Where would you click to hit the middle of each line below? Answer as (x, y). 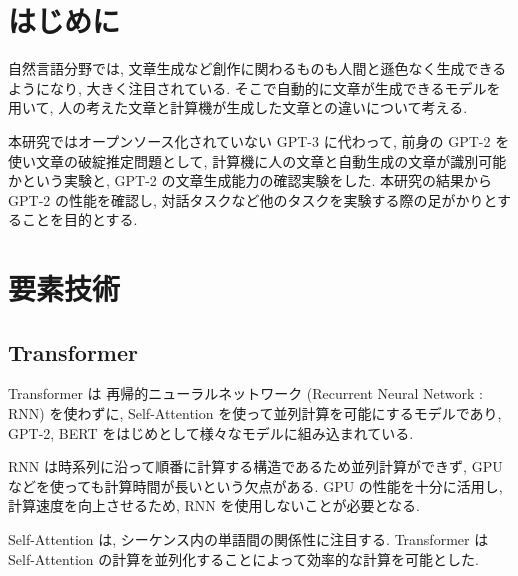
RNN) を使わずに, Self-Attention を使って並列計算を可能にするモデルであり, (255, 413)
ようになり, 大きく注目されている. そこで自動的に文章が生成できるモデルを (254, 87)
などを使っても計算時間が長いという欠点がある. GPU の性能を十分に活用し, (255, 485)
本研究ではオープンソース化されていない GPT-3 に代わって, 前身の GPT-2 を (259, 140)
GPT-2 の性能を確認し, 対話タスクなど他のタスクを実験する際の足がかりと (253, 199)
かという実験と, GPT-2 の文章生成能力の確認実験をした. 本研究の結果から (250, 180)
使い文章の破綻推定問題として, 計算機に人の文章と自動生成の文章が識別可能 (257, 160)
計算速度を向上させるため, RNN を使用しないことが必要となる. (214, 505)
